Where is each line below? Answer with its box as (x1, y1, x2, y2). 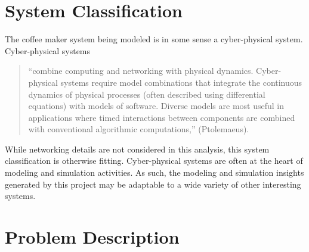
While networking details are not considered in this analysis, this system (5, 142, 270, 155)
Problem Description (5, 225, 180, 249)
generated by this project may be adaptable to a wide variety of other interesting (5, 178, 301, 190)
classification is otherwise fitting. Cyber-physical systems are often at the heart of (5, 154, 303, 167)
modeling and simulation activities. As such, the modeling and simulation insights (5, 166, 304, 179)
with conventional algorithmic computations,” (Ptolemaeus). (28, 123, 249, 135)
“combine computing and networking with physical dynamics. (28, 64, 254, 77)
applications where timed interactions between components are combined (28, 111, 295, 123)
